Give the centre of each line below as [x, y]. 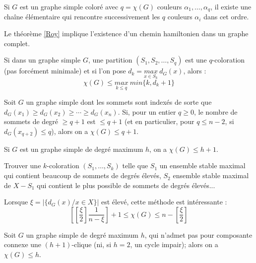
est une [196, 60]
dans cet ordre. [226, 17]
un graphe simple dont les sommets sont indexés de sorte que [119, 102]
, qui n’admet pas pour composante [198, 234]
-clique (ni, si [92, 244]
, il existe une [231, 6]
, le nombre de [216, 111]
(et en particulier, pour [159, 121]
